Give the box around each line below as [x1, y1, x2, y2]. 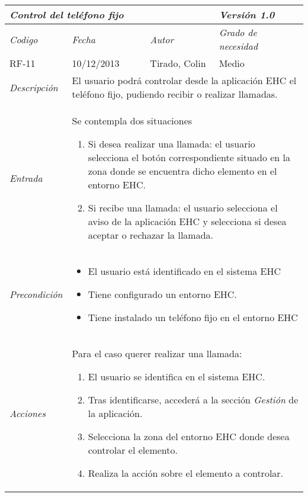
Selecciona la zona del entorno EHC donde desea [88, 429, 290, 443]
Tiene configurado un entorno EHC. [88, 287, 237, 301]
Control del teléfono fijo [9, 8, 124, 21]
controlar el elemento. [88, 443, 178, 457]
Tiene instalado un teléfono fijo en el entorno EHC [88, 310, 298, 324]
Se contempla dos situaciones [72, 114, 192, 127]
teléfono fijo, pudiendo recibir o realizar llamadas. [72, 87, 278, 101]
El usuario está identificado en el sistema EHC [88, 264, 281, 278]
